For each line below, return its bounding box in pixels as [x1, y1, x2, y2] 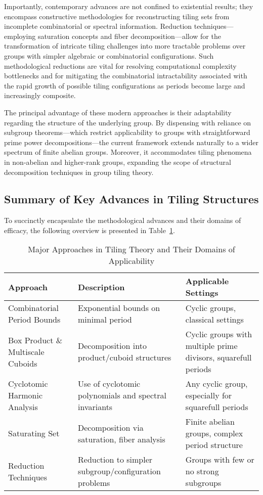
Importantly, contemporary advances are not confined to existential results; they [4, 1, 253, 11]
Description [78, 281, 125, 293]
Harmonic [8, 389, 43, 401]
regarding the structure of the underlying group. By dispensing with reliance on [4, 117, 251, 127]
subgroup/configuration [78, 465, 161, 477]
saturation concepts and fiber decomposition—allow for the [37, 30, 221, 41]
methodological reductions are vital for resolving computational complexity [4, 60, 237, 71]
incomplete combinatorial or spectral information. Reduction [4, 21, 192, 31]
